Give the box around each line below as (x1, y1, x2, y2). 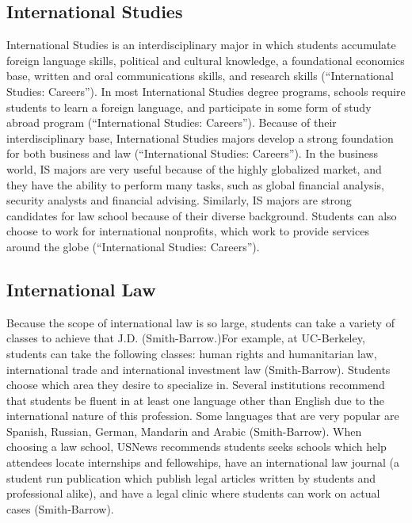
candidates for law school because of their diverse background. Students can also (6, 207, 397, 223)
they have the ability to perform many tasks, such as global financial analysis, (6, 176, 384, 193)
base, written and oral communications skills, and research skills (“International (6, 67, 394, 84)
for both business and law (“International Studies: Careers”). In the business (6, 145, 379, 162)
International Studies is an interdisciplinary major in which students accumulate (6, 36, 396, 53)
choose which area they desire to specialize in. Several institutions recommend (6, 376, 385, 393)
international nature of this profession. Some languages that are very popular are (6, 407, 399, 424)
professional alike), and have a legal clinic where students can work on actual (6, 485, 380, 502)
